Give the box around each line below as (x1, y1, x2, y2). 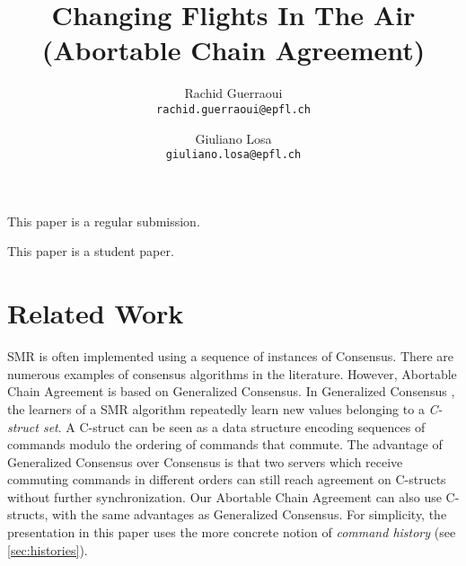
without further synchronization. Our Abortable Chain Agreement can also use (7, 487, 442, 506)
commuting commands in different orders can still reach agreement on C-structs (7, 470, 446, 489)
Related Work (7, 295, 184, 332)
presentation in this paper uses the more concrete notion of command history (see (7, 523, 456, 542)
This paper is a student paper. (7, 242, 174, 261)
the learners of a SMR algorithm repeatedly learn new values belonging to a (7, 399, 425, 418)
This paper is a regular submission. (7, 211, 200, 230)
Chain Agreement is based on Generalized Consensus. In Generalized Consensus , (7, 382, 455, 401)
